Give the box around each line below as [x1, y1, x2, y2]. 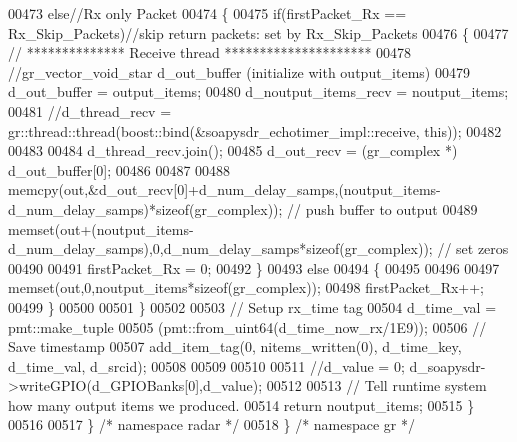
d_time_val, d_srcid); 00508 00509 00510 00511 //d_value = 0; [8, 355, 405, 376]
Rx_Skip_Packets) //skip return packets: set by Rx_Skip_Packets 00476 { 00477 [8, 22, 509, 43]
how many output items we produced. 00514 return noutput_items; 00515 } [8, 394, 475, 415]
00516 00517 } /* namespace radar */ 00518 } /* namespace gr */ [8, 414, 416, 435]
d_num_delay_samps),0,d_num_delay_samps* [8, 238, 307, 259]
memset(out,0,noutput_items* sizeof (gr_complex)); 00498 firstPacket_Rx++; [8, 277, 484, 298]
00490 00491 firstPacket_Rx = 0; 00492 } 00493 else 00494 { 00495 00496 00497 [8, 257, 500, 278]
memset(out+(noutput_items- [8, 218, 194, 239]
